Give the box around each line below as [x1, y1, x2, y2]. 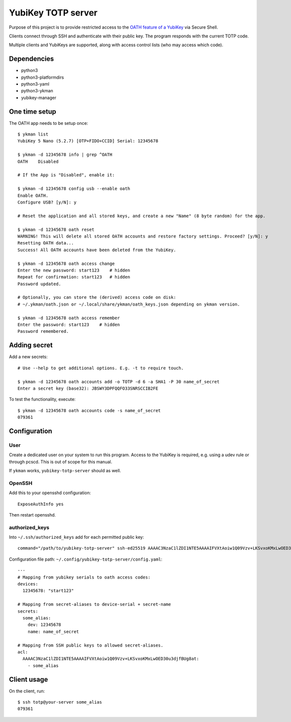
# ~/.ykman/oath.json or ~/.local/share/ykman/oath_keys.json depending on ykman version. [17, 301, 240, 307]
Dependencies [9, 55, 54, 63]
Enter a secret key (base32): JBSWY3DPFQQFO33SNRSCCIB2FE [17, 385, 159, 391]
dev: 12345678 [27, 622, 62, 628]
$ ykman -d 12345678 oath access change [17, 260, 115, 266]
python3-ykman [21, 88, 53, 94]
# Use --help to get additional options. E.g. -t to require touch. [17, 365, 184, 371]
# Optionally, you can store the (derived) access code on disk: [17, 294, 177, 300]
